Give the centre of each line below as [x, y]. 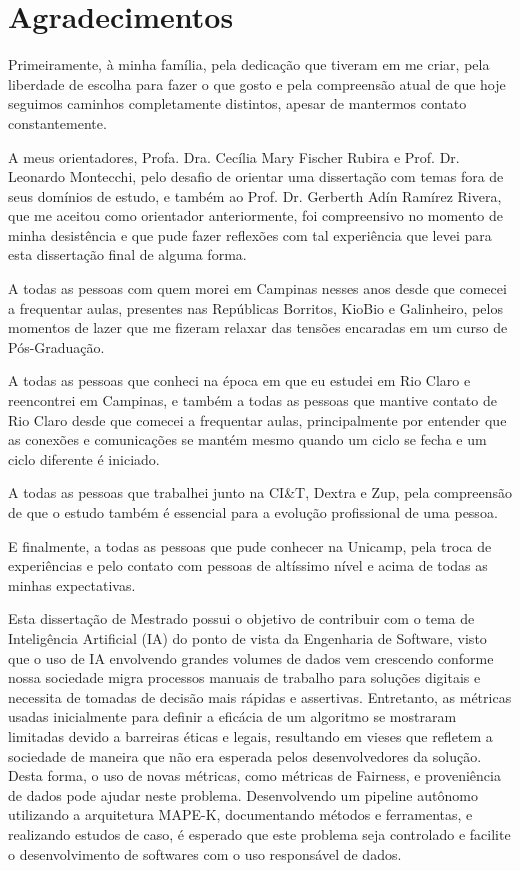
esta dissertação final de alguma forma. [127, 254]
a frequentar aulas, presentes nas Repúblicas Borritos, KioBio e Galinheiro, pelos [255, 307]
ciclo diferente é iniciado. [84, 458]
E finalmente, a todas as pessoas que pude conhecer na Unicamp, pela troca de [250, 545]
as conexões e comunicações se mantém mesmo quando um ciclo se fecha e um [247, 439]
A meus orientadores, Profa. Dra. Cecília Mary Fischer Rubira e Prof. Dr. [234, 156]
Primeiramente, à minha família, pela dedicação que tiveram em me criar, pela [249, 64]
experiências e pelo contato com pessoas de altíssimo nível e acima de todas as [248, 565]
